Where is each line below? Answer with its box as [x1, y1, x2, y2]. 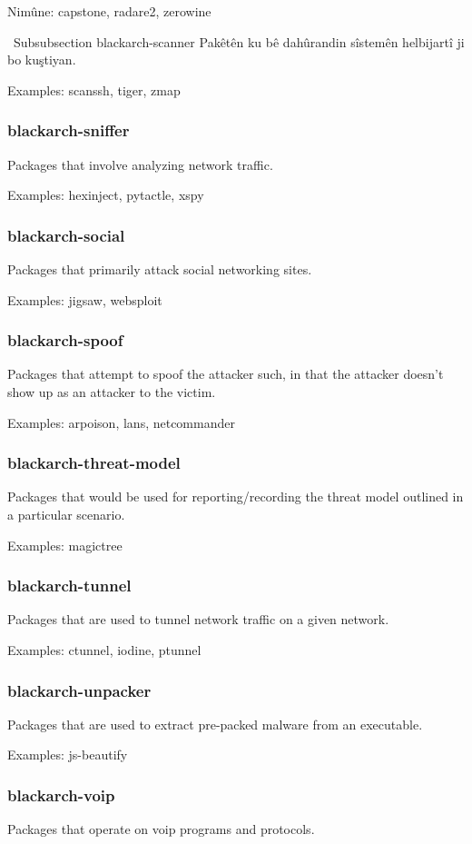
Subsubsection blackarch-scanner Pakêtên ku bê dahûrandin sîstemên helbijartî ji [13, 32, 465, 51]
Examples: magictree [7, 535, 123, 554]
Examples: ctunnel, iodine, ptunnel [7, 640, 202, 659]
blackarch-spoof [7, 329, 123, 352]
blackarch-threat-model [7, 452, 181, 474]
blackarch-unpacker [7, 679, 152, 701]
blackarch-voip [7, 783, 115, 806]
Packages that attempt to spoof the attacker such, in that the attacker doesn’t [7, 364, 444, 383]
